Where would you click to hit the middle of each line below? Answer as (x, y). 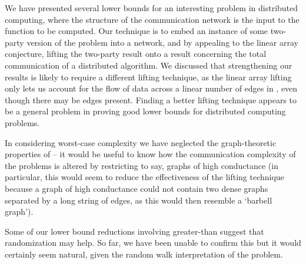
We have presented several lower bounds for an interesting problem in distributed (152, 8)
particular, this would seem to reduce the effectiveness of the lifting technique (144, 177)
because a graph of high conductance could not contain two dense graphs (137, 188)
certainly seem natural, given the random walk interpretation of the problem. (144, 254)
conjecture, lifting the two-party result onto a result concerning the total (136, 54)
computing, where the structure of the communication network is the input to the (152, 19)
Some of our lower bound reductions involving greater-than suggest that (134, 231)
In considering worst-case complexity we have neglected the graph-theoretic (141, 142)
